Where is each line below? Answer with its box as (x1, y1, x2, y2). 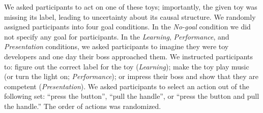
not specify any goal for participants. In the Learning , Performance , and (4, 31, 229, 42)
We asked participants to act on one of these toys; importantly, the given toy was (4, 2, 257, 12)
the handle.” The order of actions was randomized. (4, 100, 161, 111)
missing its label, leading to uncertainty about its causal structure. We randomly (4, 11, 256, 22)
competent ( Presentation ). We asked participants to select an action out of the (4, 81, 249, 91)
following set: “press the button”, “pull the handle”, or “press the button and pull (4, 91, 259, 101)
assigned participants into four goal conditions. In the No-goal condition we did (4, 21, 251, 32)
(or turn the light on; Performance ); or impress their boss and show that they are (4, 71, 259, 82)
